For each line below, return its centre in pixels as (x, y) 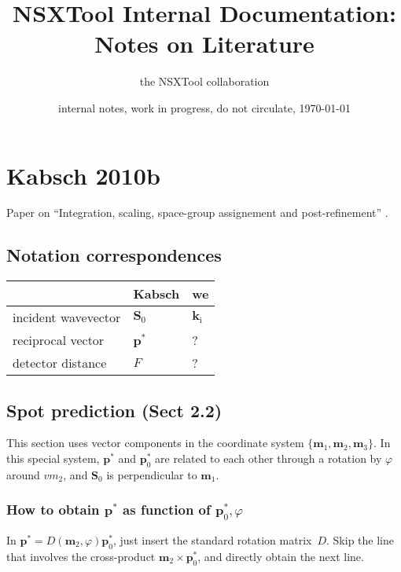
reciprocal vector (59, 340)
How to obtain (53, 510)
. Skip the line (360, 539)
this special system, (53, 458)
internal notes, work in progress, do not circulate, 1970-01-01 (204, 107)
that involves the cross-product (81, 556)
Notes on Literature (204, 44)
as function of (167, 510)
